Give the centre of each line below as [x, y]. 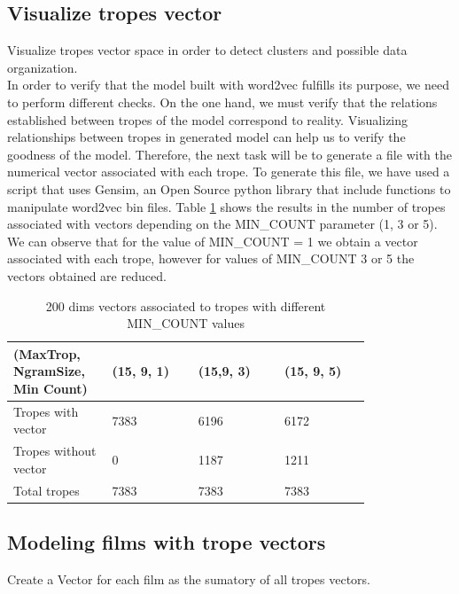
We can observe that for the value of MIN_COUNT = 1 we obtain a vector [213, 241]
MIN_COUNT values [186, 323]
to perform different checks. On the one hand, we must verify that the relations [222, 102]
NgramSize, [49, 371]
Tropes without [55, 451]
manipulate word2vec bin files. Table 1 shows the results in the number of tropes [226, 206]
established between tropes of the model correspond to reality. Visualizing [208, 119]
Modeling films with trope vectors [167, 542]
